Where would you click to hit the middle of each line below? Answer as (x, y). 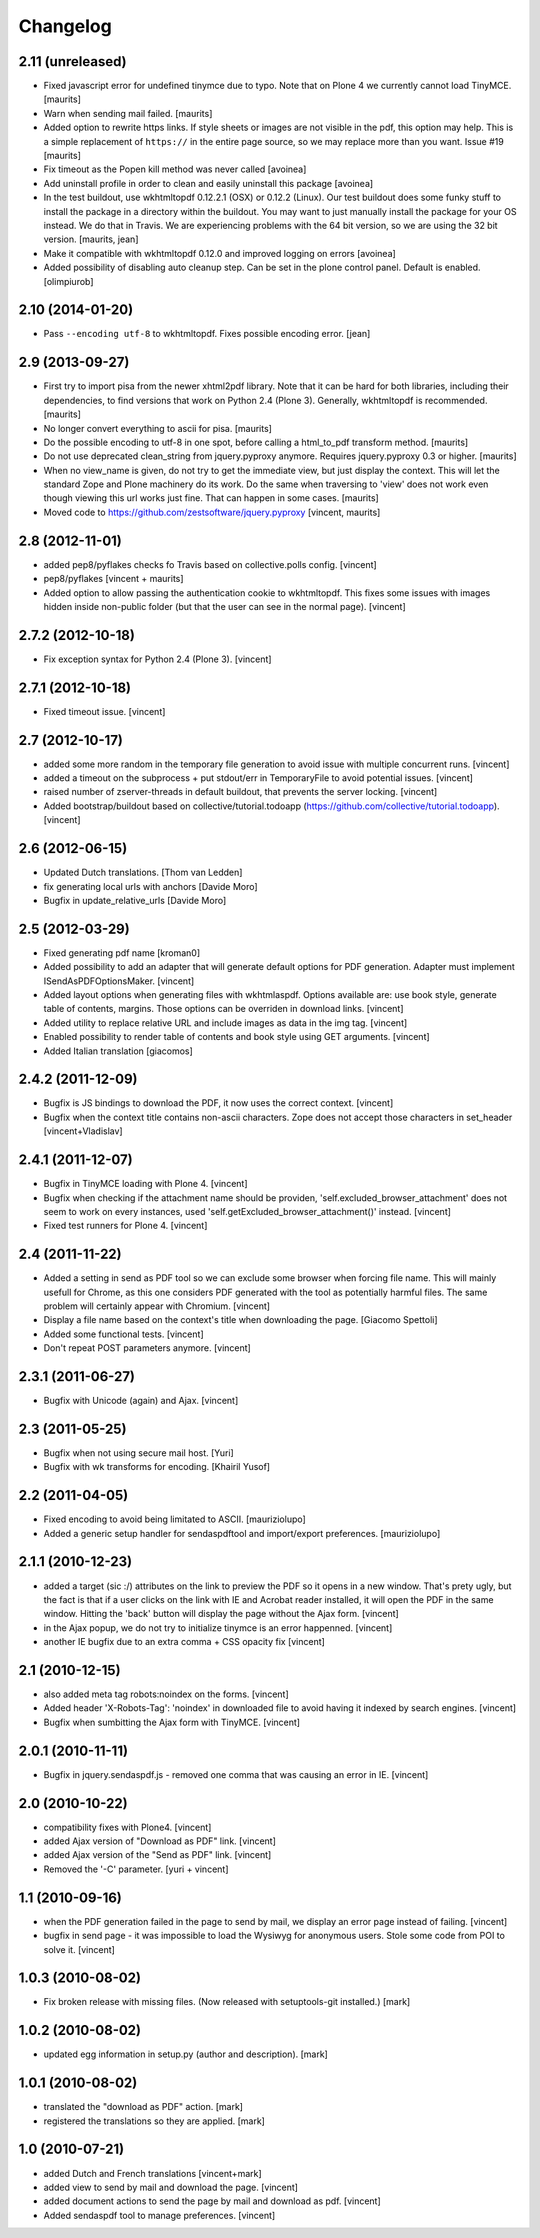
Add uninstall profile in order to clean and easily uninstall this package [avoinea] (208, 183)
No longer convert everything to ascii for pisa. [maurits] (157, 428)
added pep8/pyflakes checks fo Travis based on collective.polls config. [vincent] (210, 564)
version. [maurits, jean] (91, 239)
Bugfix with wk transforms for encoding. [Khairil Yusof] (156, 1467)
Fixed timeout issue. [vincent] (104, 711)
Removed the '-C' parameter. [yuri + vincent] (136, 1869)
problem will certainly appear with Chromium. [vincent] (156, 1306)
